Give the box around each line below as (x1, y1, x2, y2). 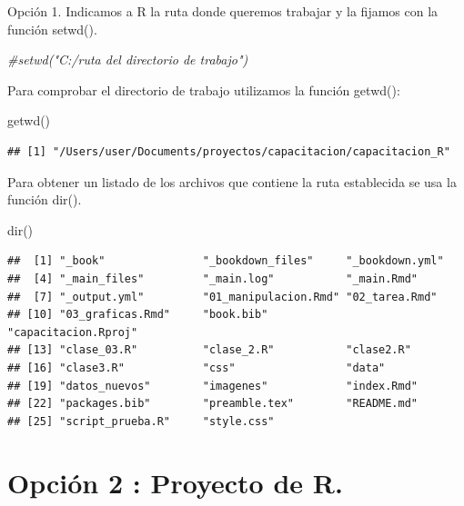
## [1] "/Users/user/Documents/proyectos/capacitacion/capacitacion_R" (7, 144, 450, 158)
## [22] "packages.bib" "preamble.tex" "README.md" (7, 397, 419, 411)
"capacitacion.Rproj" (7, 325, 138, 339)
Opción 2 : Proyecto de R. (7, 464, 343, 501)
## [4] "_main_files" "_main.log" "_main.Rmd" (7, 272, 419, 285)
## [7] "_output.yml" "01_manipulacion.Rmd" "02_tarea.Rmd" (7, 290, 438, 303)
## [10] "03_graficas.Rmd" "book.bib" (7, 308, 268, 322)
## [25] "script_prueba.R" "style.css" (7, 414, 275, 428)
